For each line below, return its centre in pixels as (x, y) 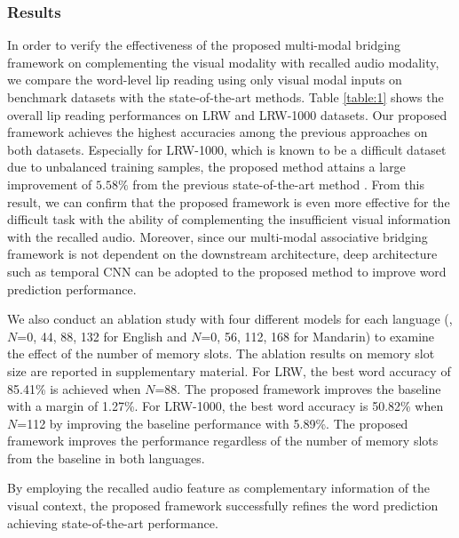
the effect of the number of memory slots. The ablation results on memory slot (221, 353)
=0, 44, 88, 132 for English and (102, 336)
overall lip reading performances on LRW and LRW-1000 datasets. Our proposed (227, 114)
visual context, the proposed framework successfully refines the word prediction (223, 506)
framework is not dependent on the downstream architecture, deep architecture (222, 254)
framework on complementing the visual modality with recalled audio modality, (223, 62)
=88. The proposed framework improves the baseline (298, 388)
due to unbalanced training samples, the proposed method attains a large (206, 167)
